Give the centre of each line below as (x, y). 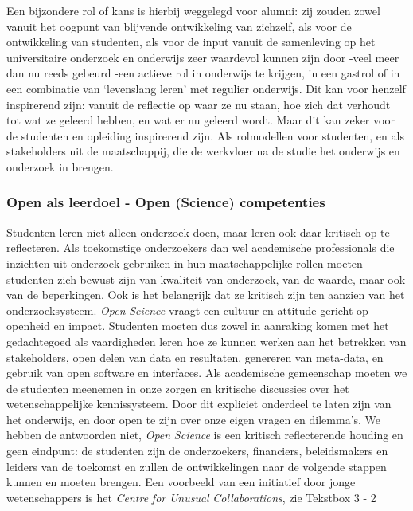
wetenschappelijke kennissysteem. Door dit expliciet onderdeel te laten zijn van (199, 404)
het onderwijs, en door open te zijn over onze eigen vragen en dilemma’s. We (194, 419)
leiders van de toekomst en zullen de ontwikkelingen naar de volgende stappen (197, 466)
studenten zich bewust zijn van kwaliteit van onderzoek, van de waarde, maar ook (206, 279)
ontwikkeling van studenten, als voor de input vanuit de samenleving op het (191, 42)
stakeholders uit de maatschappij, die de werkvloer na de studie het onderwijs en (203, 151)
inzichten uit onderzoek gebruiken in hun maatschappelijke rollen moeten (185, 263)
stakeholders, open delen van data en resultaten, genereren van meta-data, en (195, 357)
